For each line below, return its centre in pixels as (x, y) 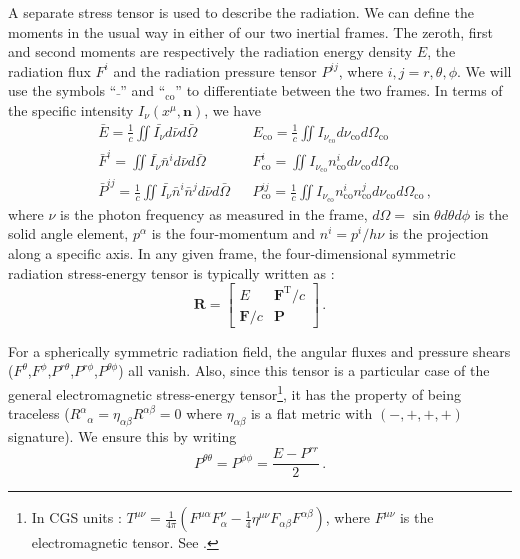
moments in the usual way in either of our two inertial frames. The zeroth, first (251, 31)
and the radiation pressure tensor (215, 70)
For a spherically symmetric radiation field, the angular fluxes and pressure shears (259, 350)
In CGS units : (76, 517)
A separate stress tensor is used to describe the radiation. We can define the (241, 12)
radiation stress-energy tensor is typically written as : (171, 272)
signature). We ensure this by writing (122, 436)
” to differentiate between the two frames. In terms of (339, 90)
